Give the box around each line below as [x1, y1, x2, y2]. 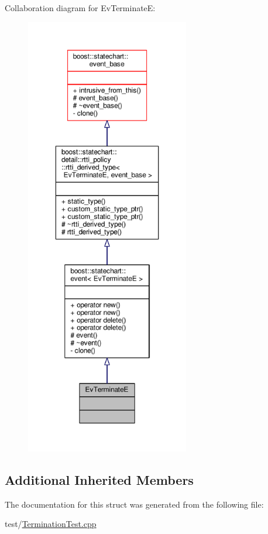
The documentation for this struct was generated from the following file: [5, 498, 264, 510]
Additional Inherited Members [5, 470, 194, 488]
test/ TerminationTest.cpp [5, 518, 97, 530]
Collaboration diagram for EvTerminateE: [5, 2, 156, 13]
